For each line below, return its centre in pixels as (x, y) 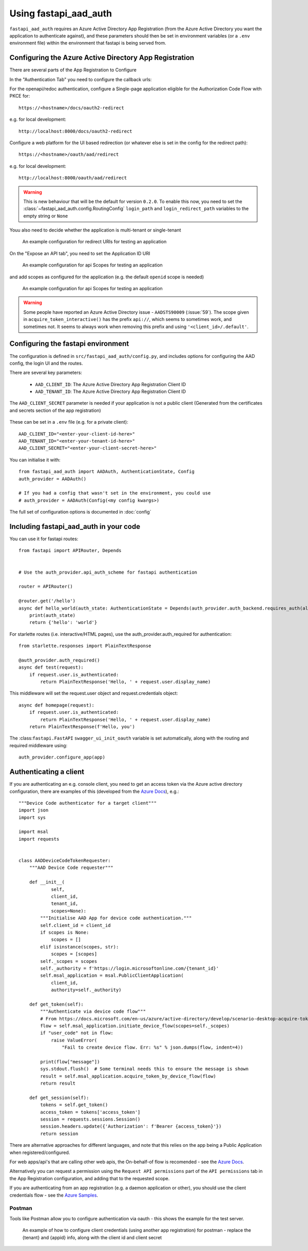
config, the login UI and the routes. (46, 363)
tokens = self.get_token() (74, 1105)
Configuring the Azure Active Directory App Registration (102, 58)
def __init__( (47, 882)
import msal (34, 832)
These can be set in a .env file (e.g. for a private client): (69, 422)
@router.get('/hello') (47, 601)
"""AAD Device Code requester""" (71, 868)
